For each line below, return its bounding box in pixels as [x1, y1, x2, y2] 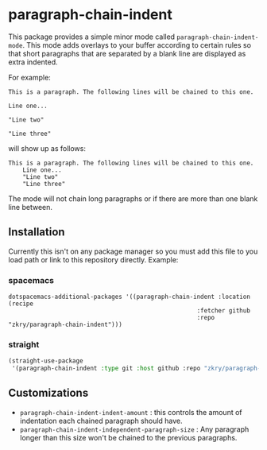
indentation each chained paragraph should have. [19, 416, 183, 425]
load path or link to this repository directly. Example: [8, 254, 179, 264]
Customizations [8, 386, 89, 400]
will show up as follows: [8, 143, 86, 153]
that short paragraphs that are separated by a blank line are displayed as [8, 48, 246, 58]
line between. [8, 202, 53, 211]
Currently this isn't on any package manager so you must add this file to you [8, 246, 258, 256]
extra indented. [8, 57, 58, 67]
